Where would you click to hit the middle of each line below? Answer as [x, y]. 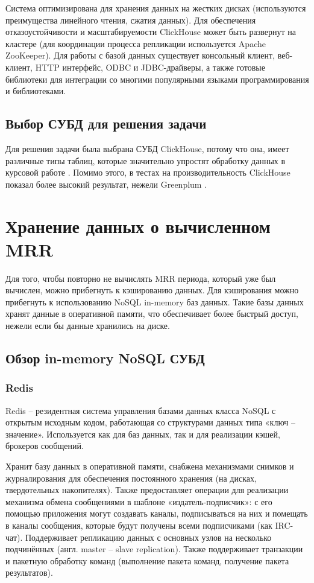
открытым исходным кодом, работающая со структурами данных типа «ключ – [151, 422]
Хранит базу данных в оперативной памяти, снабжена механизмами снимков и [150, 466]
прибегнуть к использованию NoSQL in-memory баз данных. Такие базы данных [155, 301]
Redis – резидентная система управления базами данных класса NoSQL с [141, 410]
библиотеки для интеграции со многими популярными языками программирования [157, 79]
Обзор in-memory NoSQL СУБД [105, 358]
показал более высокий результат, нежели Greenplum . [106, 184]
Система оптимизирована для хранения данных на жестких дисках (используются [156, 8]
